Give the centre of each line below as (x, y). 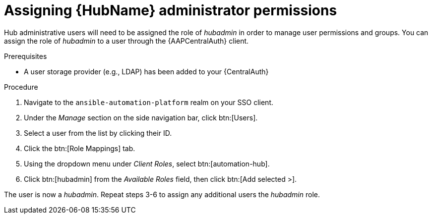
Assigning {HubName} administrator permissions (171, 10)
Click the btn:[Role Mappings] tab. (80, 148)
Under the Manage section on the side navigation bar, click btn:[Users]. (141, 117)
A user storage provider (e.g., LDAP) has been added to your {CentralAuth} (146, 71)
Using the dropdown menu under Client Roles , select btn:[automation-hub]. (147, 163)
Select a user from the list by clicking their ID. (98, 133)
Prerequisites (26, 56)
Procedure (21, 87)
